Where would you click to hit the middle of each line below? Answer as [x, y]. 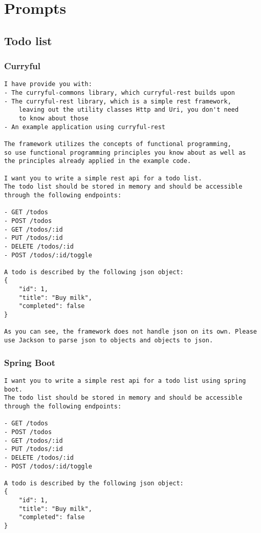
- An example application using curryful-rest [85, 127]
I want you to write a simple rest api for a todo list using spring [125, 381]
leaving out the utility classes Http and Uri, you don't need [129, 110]
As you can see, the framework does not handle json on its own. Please [130, 332]
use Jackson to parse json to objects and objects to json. [109, 341]
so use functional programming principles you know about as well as [125, 152]
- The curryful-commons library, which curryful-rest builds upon [120, 93]
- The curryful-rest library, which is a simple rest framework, [118, 101]
